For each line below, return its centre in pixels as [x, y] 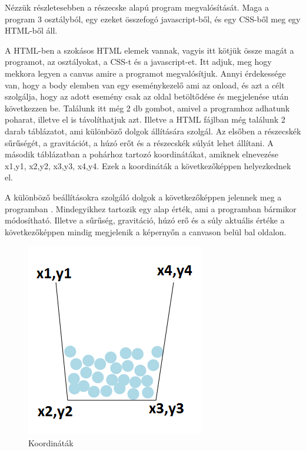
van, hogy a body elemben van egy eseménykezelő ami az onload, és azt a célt [145, 85]
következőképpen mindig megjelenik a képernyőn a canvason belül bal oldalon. [146, 231]
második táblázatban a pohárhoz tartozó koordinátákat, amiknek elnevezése [142, 154]
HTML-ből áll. [31, 30]
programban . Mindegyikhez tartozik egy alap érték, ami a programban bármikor [151, 208]
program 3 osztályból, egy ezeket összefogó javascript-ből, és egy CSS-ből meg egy [153, 19]
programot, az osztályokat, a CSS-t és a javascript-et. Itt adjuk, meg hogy [138, 62]
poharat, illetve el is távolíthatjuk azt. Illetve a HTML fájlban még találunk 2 [145, 119]
